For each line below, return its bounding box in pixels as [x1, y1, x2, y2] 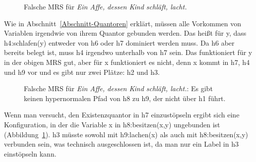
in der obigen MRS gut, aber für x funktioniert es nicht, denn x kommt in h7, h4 [4, 56, 250, 67]
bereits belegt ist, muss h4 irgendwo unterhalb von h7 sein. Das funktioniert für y [4, 47, 253, 57]
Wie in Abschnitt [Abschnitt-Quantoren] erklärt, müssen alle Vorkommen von [4, 18, 242, 28]
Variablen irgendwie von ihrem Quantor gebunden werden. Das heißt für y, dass [4, 28, 247, 38]
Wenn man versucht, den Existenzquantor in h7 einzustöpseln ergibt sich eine [4, 109, 240, 120]
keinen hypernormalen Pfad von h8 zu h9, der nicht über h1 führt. [24, 93, 226, 103]
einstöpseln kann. [4, 148, 57, 159]
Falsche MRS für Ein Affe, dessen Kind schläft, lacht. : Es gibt [24, 83, 213, 94]
